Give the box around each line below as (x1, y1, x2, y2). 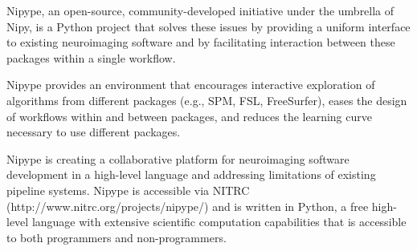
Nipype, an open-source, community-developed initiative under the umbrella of (6, 2, 395, 18)
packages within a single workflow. (6, 49, 176, 66)
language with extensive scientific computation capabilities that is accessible (31, 213, 407, 230)
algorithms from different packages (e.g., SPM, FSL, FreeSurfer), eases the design (6, 91, 407, 108)
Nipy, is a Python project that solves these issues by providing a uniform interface (6, 18, 411, 34)
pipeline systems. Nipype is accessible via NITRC (6, 181, 250, 198)
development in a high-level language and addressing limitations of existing (6, 166, 376, 183)
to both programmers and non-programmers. (6, 229, 227, 245)
